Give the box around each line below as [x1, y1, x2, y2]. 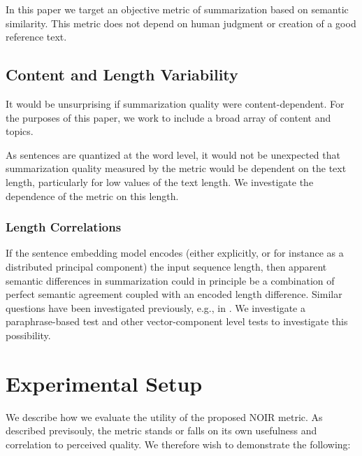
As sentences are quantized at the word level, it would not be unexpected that [6, 147, 340, 162]
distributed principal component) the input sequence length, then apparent [6, 259, 327, 273]
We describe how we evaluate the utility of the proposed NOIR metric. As [6, 409, 323, 424]
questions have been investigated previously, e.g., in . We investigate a [6, 300, 305, 315]
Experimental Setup [6, 369, 203, 397]
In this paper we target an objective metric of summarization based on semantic [6, 2, 349, 16]
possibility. [6, 327, 51, 342]
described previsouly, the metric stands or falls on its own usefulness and [6, 423, 317, 438]
